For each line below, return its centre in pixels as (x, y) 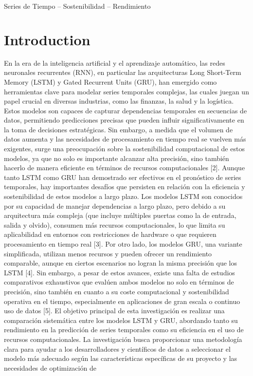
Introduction (47, 39)
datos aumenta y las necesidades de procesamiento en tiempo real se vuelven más (125, 139)
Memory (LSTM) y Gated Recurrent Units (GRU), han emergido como (110, 81)
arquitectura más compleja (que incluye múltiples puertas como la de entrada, (120, 215)
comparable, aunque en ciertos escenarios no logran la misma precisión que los (120, 263)
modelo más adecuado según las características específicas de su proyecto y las (121, 358)
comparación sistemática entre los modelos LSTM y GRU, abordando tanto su (121, 320)
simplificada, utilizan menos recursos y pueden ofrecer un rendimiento (108, 253)
